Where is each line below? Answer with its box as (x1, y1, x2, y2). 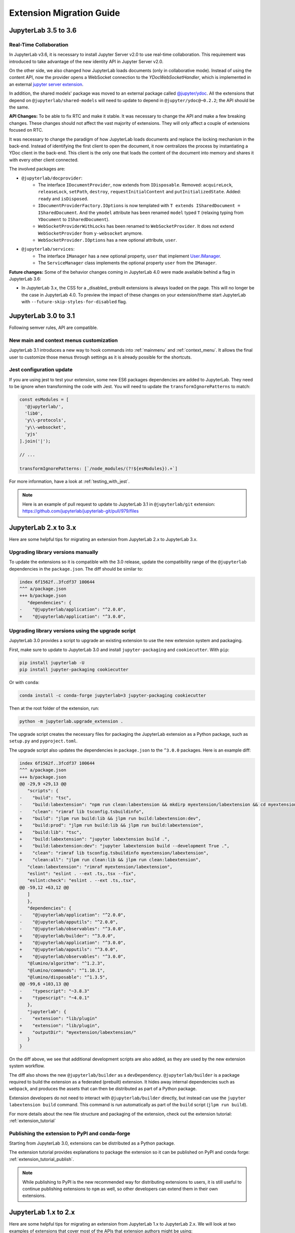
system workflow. (9, 1063, 45, 1069)
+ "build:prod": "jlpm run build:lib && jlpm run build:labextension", (19, 823, 204, 828)
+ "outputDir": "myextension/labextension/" (19, 1030, 136, 1035)
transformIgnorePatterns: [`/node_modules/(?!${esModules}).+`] (19, 466, 178, 471)
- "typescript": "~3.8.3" (19, 988, 90, 994)
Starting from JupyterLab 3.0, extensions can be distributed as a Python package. (9, 1140, 176, 1146)
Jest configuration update (9, 366, 73, 373)
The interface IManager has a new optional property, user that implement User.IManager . (38, 253, 221, 259)
